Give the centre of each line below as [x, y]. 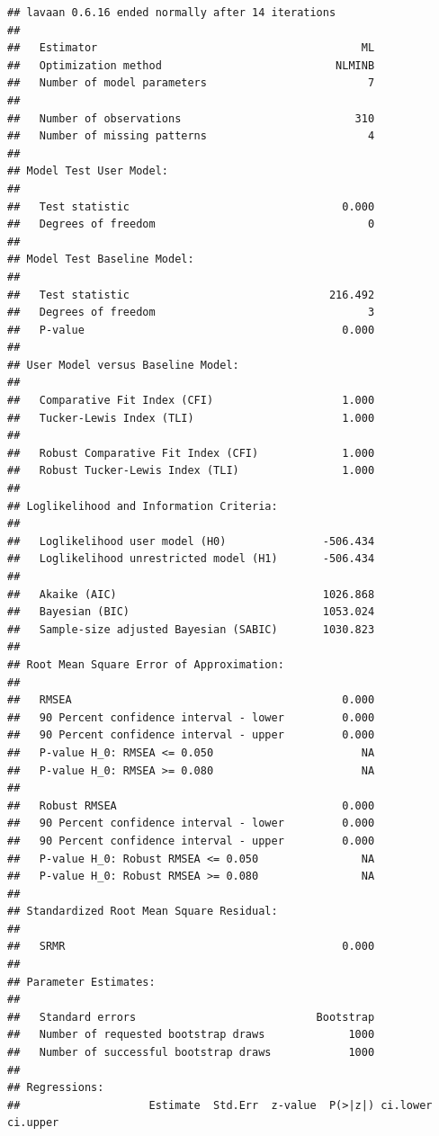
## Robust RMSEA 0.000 [191, 805]
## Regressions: [56, 1088]
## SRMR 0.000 [191, 947]
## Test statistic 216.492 [191, 295]
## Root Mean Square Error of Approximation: [146, 664]
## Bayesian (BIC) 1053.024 [191, 612]
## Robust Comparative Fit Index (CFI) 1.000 [191, 453]
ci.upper [33, 1123]
